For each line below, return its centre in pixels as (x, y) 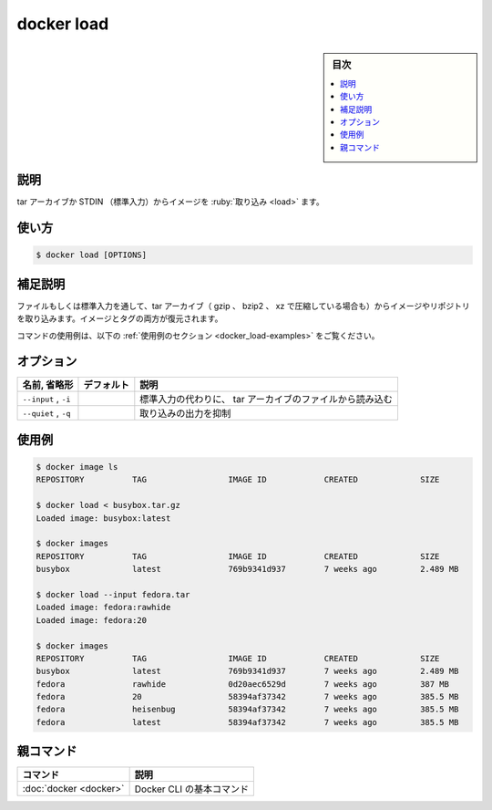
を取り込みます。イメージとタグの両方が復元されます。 (120, 318)
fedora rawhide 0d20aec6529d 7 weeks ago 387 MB (243, 684)
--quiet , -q (46, 413)
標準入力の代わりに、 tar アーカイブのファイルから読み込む (266, 400)
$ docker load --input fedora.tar (113, 594)
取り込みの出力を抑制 (185, 413)
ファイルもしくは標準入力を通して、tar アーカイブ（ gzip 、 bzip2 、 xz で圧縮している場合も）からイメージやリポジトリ (243, 306)
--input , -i (46, 399)
